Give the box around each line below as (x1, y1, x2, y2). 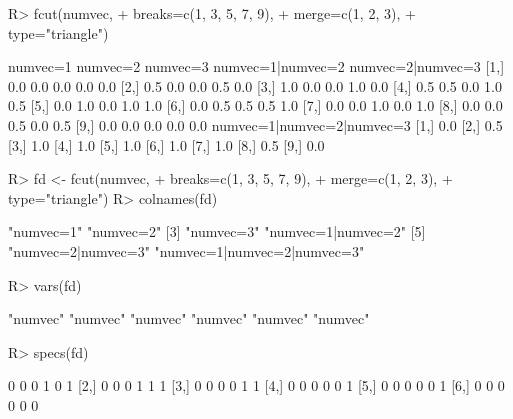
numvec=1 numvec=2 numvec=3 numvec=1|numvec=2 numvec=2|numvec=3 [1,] (8, 56, 505, 77)
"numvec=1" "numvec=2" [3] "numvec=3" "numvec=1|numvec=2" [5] (8, 221, 426, 242)
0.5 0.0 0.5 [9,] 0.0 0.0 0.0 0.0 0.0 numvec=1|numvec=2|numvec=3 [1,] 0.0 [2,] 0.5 (8, 114, 503, 135)
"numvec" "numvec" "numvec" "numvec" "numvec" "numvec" (8, 308, 370, 329)
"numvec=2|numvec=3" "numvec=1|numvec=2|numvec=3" (8, 240, 365, 261)
